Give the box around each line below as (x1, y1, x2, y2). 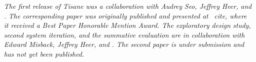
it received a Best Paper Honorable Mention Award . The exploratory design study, (4, 20, 251, 30)
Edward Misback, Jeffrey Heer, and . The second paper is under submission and (4, 39, 244, 49)
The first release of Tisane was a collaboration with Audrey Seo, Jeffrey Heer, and (4, 1, 252, 11)
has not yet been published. (4, 48, 84, 59)
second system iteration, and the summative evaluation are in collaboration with (4, 29, 245, 40)
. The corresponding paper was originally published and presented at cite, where (4, 10, 247, 21)
